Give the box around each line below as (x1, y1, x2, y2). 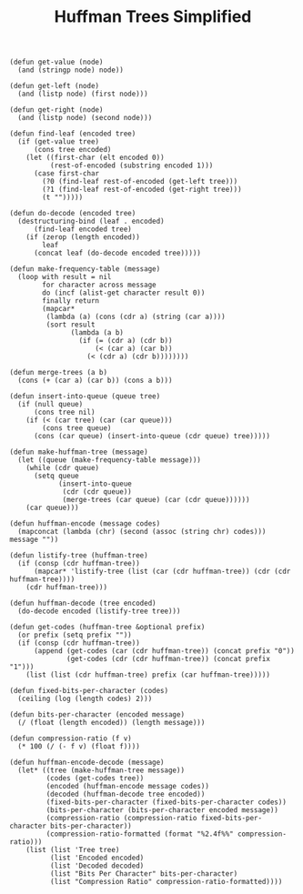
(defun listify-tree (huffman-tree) (9, 551, 148, 560)
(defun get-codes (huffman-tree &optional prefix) (9, 623, 206, 632)
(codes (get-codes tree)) (45, 774, 145, 783)
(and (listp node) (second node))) (17, 114, 153, 123)
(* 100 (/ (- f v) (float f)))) (17, 742, 141, 751)
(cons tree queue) (42, 424, 112, 433)
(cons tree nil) (33, 407, 96, 417)
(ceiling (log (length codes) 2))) (17, 694, 153, 704)
